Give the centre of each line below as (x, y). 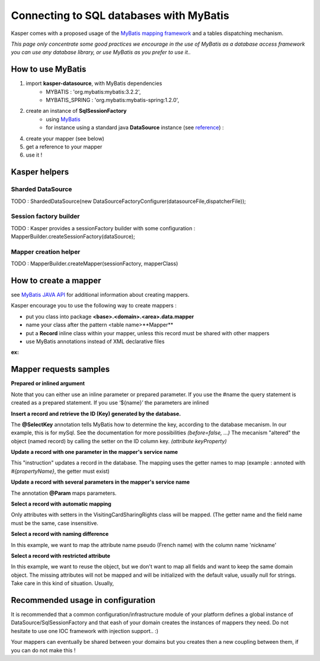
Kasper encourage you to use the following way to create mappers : (94, 306)
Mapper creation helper (46, 252)
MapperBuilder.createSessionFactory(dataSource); (73, 237)
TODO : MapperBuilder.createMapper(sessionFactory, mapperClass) (95, 263)
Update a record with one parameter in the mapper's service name (95, 452)
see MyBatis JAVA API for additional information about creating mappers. (100, 295)
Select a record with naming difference (60, 534)
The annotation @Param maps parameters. (64, 493)
